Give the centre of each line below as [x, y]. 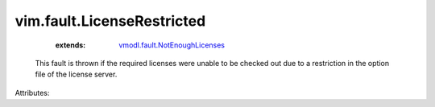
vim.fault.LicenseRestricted [110, 21]
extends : [70, 45]
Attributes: [32, 93]
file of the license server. [76, 74]
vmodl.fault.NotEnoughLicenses [172, 45]
